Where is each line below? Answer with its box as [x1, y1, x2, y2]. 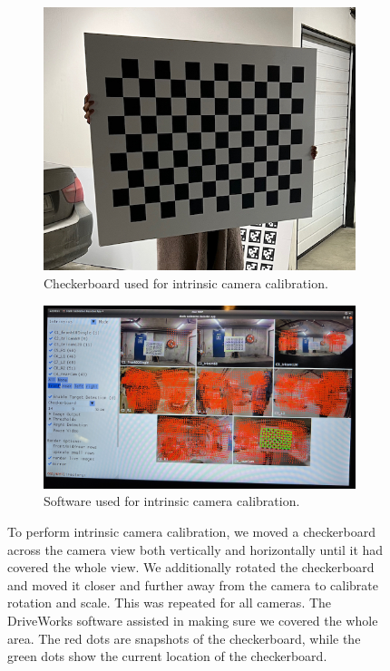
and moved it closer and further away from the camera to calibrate [7, 575, 379, 594]
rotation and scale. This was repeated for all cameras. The [7, 593, 332, 612]
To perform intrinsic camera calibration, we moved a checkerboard [7, 521, 375, 540]
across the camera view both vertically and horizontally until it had [7, 540, 384, 559]
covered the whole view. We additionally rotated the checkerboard [7, 558, 375, 577]
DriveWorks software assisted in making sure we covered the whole [7, 610, 378, 629]
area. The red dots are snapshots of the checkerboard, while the [7, 628, 361, 647]
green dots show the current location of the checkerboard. [7, 647, 327, 666]
